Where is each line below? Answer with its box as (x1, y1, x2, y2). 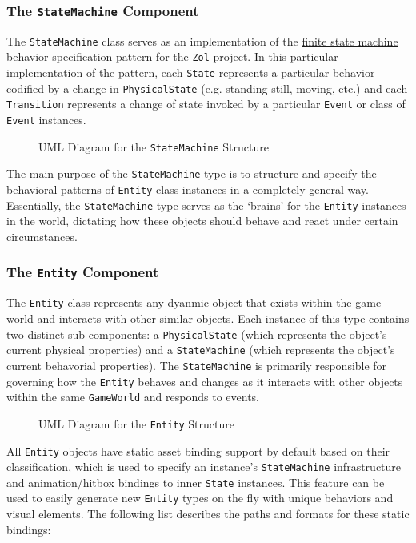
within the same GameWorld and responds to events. (6, 388, 259, 405)
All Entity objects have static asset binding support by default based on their (6, 442, 390, 459)
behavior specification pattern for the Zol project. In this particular (6, 48, 338, 65)
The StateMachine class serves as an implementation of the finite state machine (6, 32, 398, 49)
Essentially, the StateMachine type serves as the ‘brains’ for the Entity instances (6, 196, 406, 213)
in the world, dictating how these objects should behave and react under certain (6, 212, 398, 229)
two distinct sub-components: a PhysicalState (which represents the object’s (6, 325, 387, 342)
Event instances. (6, 111, 86, 128)
